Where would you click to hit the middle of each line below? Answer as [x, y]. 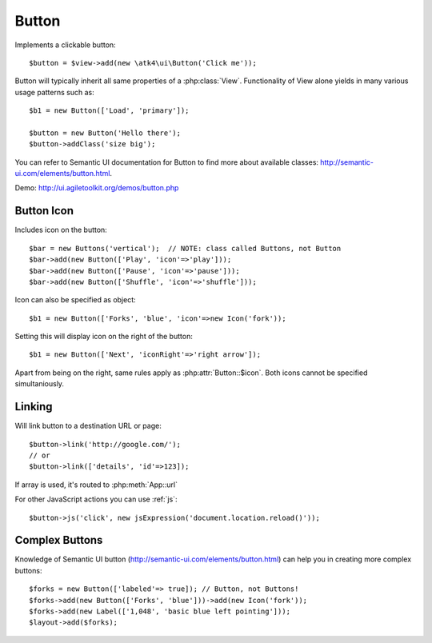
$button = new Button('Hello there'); [105, 133]
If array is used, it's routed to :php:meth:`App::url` [96, 485]
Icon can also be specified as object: [75, 300]
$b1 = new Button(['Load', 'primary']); [109, 111]
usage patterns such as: [55, 92]
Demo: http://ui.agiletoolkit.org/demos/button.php [97, 188]
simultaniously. [39, 384]
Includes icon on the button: [61, 230]
